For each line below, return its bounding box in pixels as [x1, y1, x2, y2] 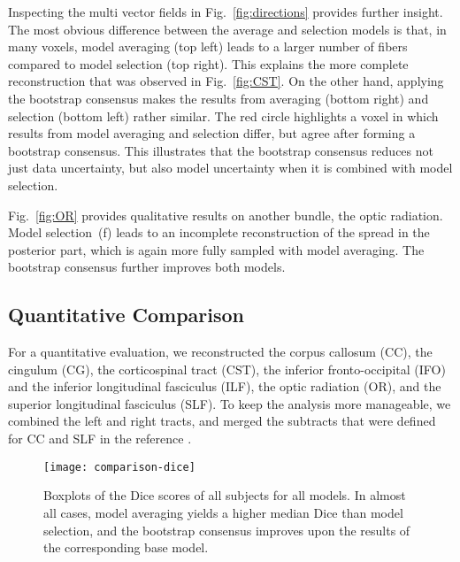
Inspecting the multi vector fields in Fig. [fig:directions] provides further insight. [8, 3, 443, 20]
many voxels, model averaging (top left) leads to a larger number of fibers [8, 37, 408, 56]
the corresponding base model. [43, 538, 209, 557]
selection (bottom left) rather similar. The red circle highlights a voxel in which [8, 106, 439, 125]
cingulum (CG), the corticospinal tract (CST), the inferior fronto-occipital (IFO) [8, 359, 446, 378]
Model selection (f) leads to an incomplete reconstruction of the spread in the [8, 223, 430, 242]
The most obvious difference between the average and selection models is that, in [8, 19, 447, 38]
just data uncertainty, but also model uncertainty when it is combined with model [8, 158, 453, 177]
